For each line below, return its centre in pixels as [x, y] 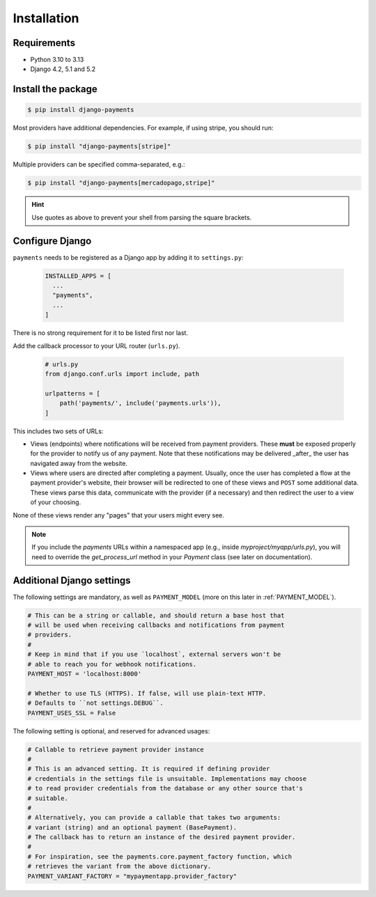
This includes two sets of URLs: [58, 431]
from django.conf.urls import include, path [122, 374]
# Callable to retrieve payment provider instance [116, 749]
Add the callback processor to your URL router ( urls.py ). [96, 345]
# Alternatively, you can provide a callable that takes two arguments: [154, 818]
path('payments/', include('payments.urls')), [141, 403]
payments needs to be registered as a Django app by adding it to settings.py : [128, 257]
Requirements [44, 43]
